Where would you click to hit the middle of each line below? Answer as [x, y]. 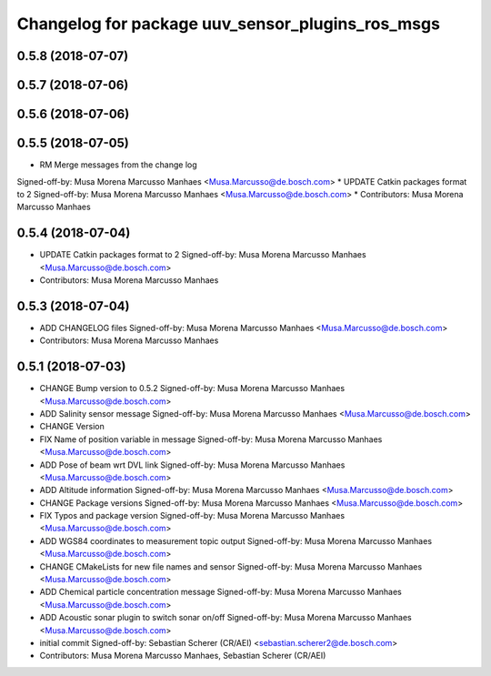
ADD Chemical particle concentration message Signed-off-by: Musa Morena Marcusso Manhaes [220, 592]
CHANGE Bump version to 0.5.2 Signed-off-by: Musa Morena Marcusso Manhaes [192, 388]
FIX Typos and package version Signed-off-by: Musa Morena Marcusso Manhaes [192, 516]
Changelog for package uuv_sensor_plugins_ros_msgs [229, 24]
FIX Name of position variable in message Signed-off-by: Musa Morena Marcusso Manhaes [211, 439]
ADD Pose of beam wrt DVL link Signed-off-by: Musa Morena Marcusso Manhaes [192, 465]
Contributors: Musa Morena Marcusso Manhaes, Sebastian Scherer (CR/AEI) [183, 656]
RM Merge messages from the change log [118, 165]
